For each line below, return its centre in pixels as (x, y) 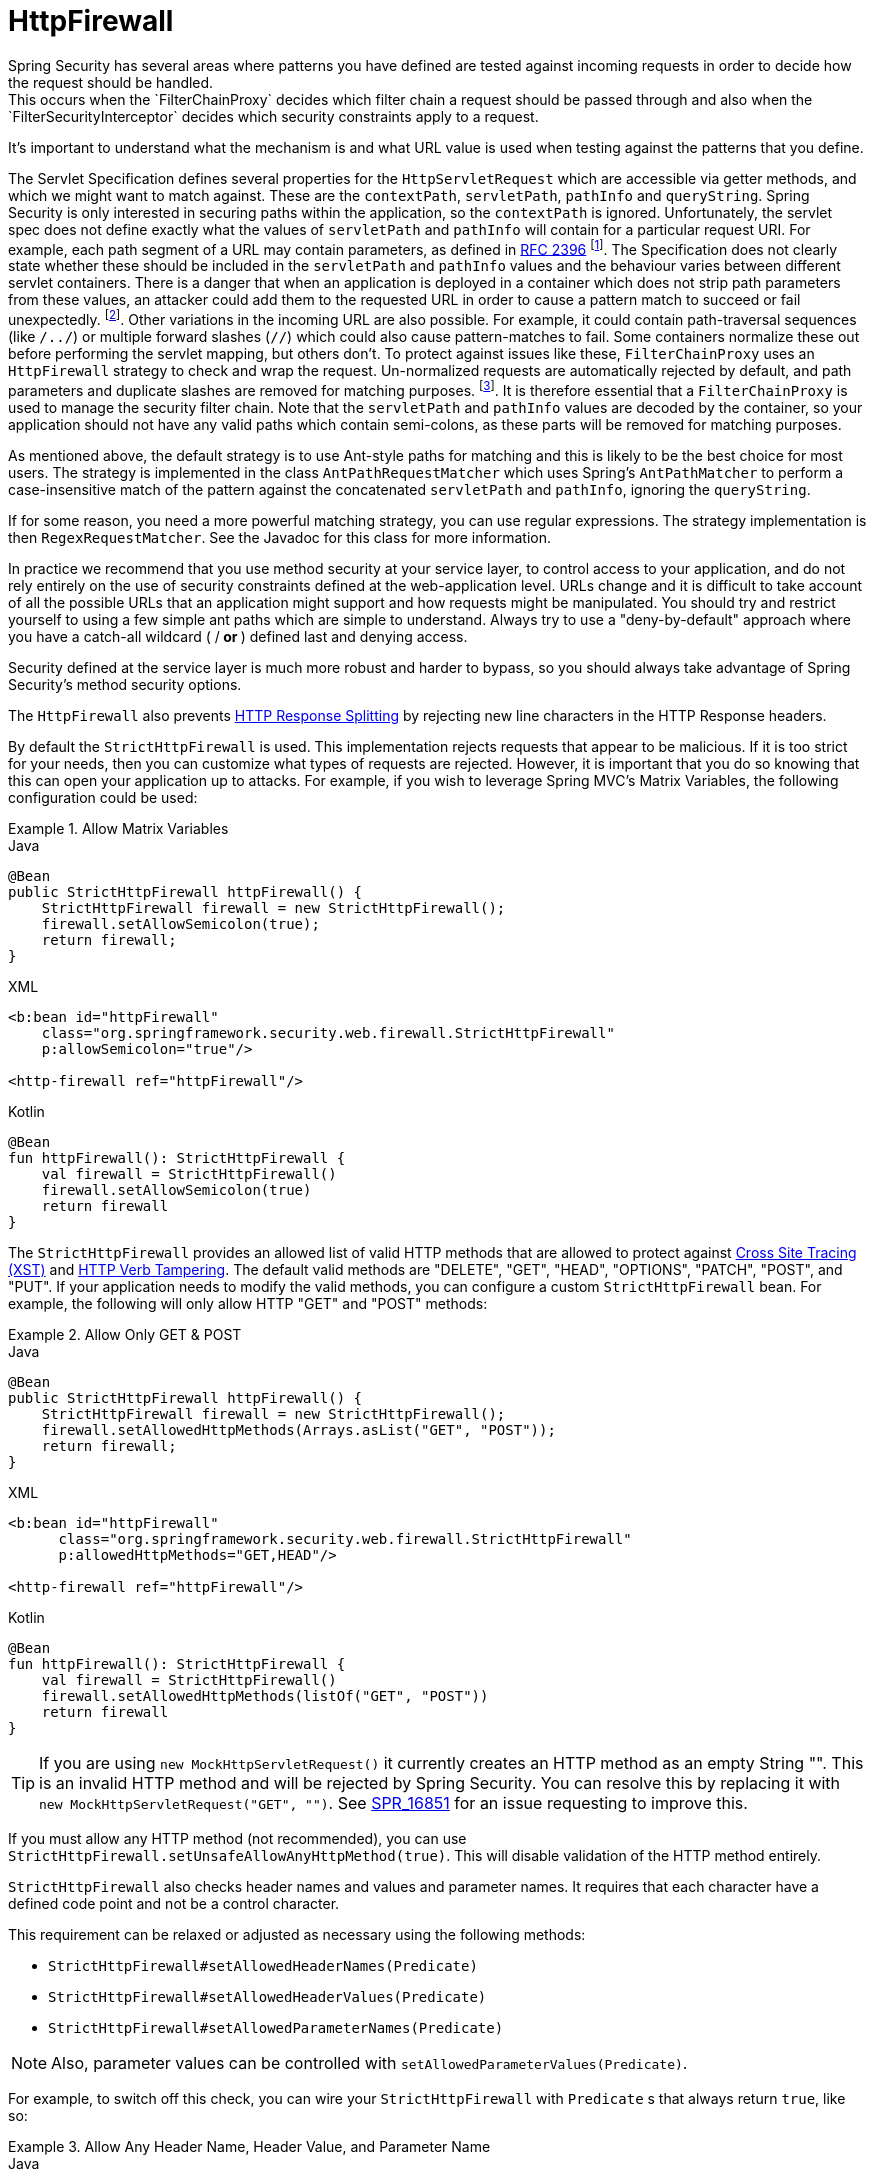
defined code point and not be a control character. (174, 1903)
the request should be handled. (111, 82)
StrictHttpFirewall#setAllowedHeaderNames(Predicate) (263, 1965)
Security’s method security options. (125, 684)
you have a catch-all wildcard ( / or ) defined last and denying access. (238, 636)
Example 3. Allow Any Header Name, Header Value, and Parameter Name (249, 2146)
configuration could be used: (103, 797)
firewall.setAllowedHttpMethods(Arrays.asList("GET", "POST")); (298, 1429)
